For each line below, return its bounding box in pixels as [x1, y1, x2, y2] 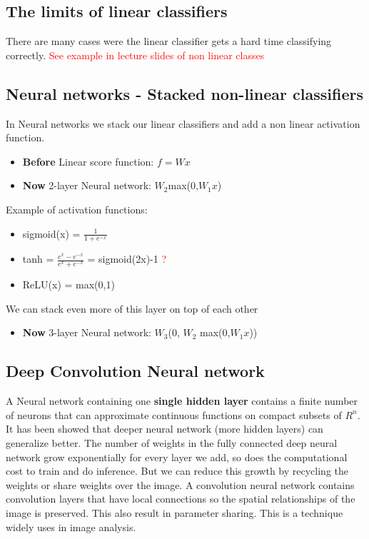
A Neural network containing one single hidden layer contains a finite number [6, 393, 358, 408]
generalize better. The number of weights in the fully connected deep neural [6, 435, 338, 450]
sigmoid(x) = [22, 226, 81, 241]
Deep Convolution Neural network [6, 360, 265, 382]
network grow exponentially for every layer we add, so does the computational [6, 449, 348, 464]
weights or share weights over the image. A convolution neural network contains [6, 477, 355, 492]
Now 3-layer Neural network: [22, 325, 151, 340]
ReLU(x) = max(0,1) [22, 277, 115, 292]
